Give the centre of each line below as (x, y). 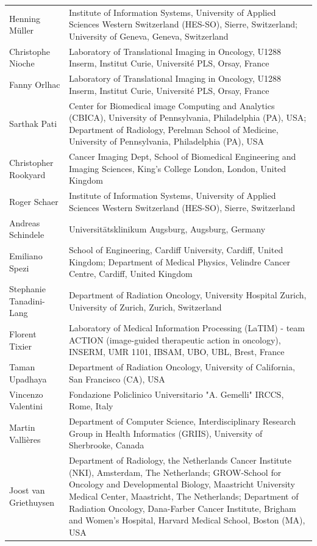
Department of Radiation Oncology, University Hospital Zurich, (187, 295)
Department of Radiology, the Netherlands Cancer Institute (180, 460)
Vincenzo (26, 394)
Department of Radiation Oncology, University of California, (182, 367)
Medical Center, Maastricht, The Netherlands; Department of (183, 496)
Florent (23, 334)
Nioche (22, 63)
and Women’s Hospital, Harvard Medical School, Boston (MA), (187, 520)
